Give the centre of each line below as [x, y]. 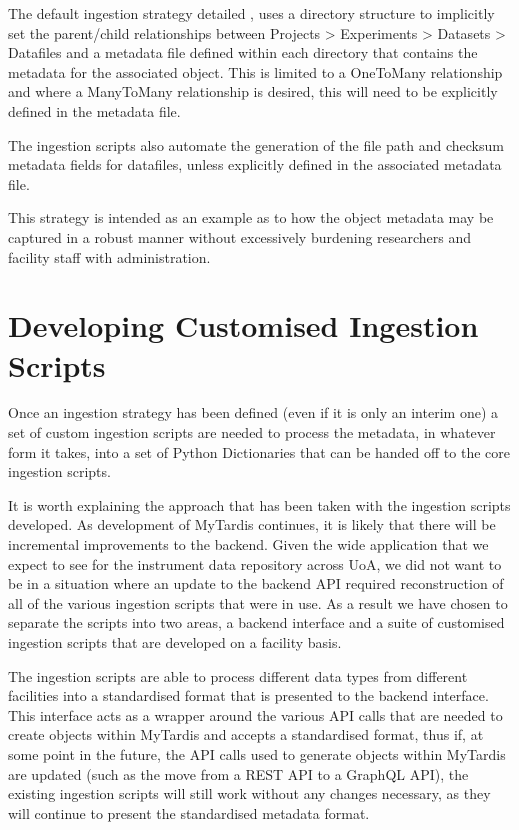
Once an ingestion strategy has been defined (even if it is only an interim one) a [253, 412]
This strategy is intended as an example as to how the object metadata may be [251, 217]
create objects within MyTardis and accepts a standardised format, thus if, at [246, 734]
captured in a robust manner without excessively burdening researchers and [240, 236]
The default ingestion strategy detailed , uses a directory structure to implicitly [251, 13]
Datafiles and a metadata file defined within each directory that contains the [243, 52]
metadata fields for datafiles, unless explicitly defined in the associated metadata [255, 164]
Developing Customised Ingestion [243, 325]
